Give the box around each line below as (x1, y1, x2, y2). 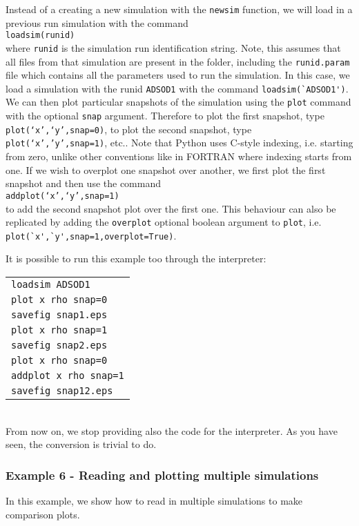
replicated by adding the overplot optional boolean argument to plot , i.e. (6, 215, 322, 229)
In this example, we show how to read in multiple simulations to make (6, 494, 303, 508)
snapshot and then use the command (6, 176, 162, 191)
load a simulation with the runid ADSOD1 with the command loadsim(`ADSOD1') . (6, 81, 349, 95)
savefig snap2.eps (11, 340, 108, 351)
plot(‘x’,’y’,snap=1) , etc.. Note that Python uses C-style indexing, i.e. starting (6, 135, 353, 150)
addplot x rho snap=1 (11, 370, 124, 382)
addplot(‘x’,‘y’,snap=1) (6, 191, 119, 201)
